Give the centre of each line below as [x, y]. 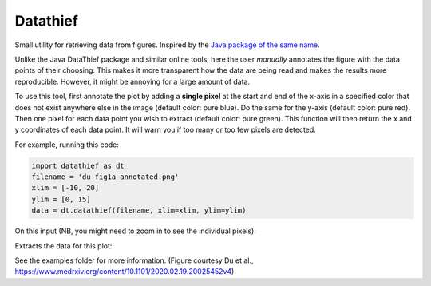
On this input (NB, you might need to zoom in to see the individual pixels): [136, 231]
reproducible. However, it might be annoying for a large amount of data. [132, 81]
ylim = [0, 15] [61, 199]
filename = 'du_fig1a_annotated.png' [105, 177]
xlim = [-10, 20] [65, 188]
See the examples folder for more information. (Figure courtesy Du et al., [134, 260]
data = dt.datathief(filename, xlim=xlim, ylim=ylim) [139, 211]
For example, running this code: [67, 145]
